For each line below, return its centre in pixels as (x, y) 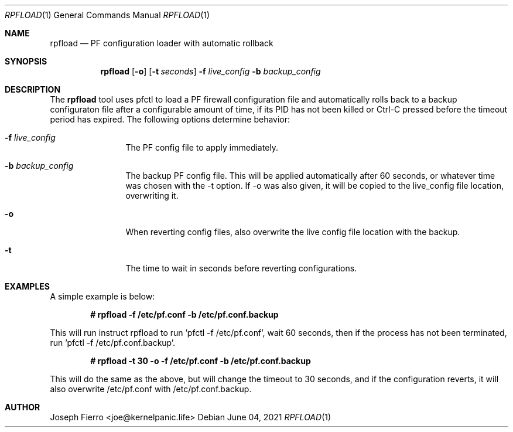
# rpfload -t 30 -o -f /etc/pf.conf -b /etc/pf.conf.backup (201, 361)
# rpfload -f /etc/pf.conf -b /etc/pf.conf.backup (184, 314)
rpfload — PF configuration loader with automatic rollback (162, 43)
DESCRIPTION (33, 89)
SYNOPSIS (26, 61)
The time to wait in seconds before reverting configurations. (241, 268)
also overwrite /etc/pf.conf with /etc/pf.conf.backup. (151, 389)
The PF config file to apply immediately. (202, 147)
